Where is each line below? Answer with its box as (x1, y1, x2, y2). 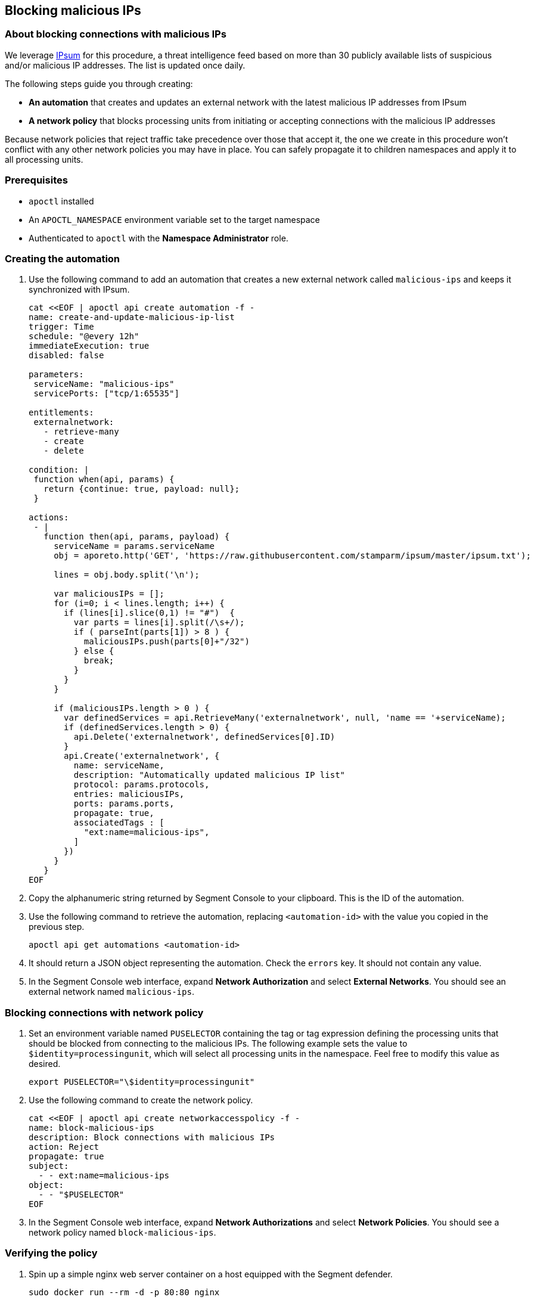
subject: (29, 1161, 69, 1171)
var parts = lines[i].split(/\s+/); (73, 618, 245, 628)
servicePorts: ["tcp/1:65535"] (33, 389, 179, 399)
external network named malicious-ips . (29, 986, 194, 997)
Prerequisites (5, 174, 68, 187)
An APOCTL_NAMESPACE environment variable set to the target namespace (29, 214, 320, 225)
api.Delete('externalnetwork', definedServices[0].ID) (73, 732, 336, 742)
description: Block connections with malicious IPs (29, 1133, 275, 1143)
